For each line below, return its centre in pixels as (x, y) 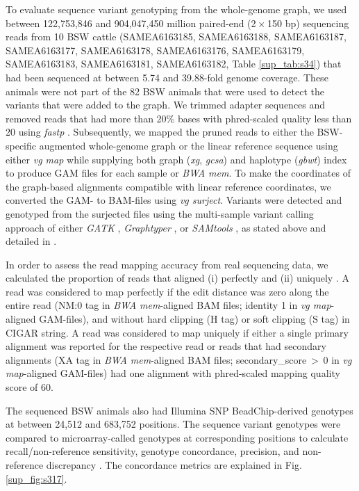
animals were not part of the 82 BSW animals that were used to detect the (165, 91)
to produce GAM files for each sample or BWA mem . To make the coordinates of (178, 173)
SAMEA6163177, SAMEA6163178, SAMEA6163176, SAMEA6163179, (155, 50)
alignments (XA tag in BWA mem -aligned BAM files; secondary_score (156, 359)
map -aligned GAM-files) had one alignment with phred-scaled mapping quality (173, 373)
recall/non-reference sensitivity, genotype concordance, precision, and (152, 451)
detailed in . (31, 241)
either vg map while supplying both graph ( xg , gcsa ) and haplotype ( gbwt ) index (176, 159)
